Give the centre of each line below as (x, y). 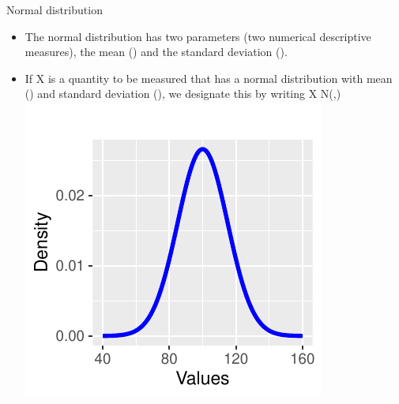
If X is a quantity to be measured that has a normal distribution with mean (209, 78)
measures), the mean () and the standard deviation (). (156, 52)
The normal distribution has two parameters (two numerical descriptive (198, 36)
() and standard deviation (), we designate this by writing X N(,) (183, 94)
